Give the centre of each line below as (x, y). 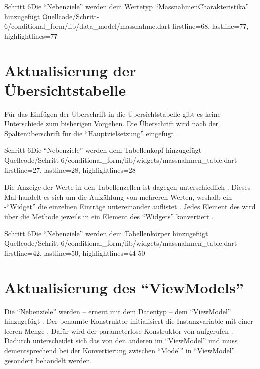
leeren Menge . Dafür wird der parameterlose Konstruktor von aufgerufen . (119, 331)
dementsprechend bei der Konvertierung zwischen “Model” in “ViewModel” (120, 350)
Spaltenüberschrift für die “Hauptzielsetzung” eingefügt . (91, 133)
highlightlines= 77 (31, 35)
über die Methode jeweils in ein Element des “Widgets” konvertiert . (109, 216)
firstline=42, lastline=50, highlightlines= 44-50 (75, 252)
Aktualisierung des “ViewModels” (124, 287)
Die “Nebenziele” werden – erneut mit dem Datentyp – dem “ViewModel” (118, 311)
